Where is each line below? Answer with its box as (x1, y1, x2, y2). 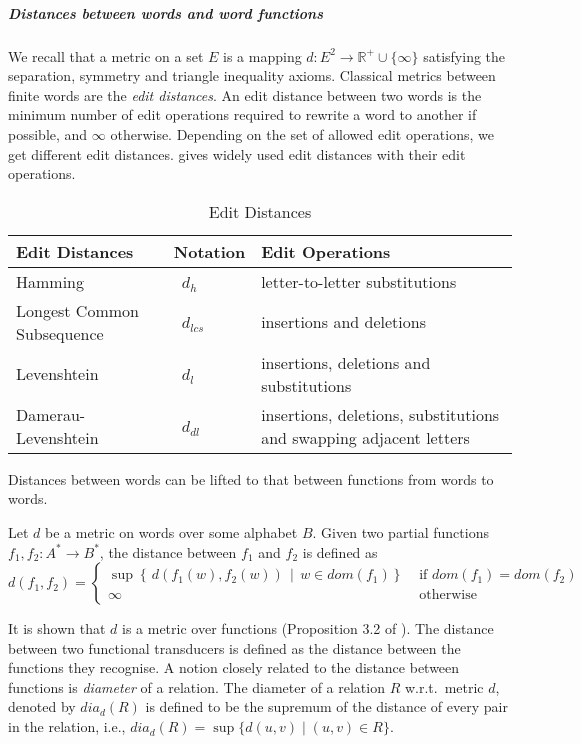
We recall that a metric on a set (8, 45, 204, 66)
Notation (173, 239, 246, 263)
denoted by (8, 696, 76, 717)
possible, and (8, 123, 88, 144)
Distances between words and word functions (8, 2, 323, 23)
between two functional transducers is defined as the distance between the (8, 637, 461, 658)
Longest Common (16, 298, 139, 322)
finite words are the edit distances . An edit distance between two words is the (8, 84, 482, 105)
